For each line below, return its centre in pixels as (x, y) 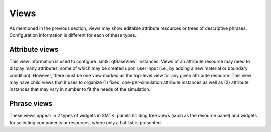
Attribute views (34, 49)
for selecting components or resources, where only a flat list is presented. (86, 122)
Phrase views (31, 104)
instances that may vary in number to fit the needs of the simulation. (80, 89)
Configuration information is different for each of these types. (73, 35)
